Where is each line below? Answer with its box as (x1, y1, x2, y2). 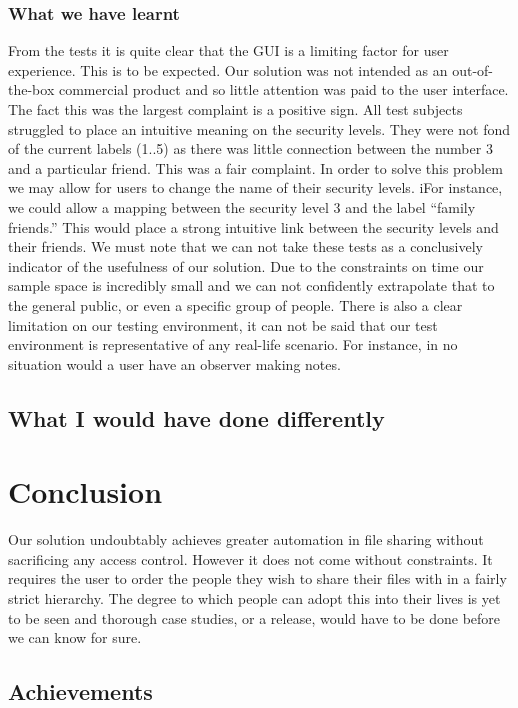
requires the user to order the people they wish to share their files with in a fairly (8, 568, 507, 589)
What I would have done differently (8, 402, 385, 433)
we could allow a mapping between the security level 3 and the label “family (8, 196, 476, 217)
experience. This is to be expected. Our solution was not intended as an (8, 59, 448, 80)
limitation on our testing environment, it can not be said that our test (8, 314, 438, 335)
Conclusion (8, 471, 163, 512)
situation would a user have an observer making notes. (8, 353, 341, 374)
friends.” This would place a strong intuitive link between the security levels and (8, 216, 499, 237)
